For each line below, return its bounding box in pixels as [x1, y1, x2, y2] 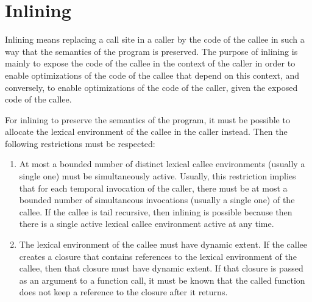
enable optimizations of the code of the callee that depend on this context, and [5, 68, 300, 81]
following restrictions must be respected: [5, 137, 155, 149]
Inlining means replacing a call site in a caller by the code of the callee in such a [5, 33, 305, 46]
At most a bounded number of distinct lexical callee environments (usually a [19, 157, 305, 170]
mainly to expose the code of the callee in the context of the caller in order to [5, 57, 296, 70]
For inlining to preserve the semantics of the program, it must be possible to [5, 113, 290, 126]
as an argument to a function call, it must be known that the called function [19, 273, 305, 286]
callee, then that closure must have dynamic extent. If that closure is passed [19, 262, 303, 275]
